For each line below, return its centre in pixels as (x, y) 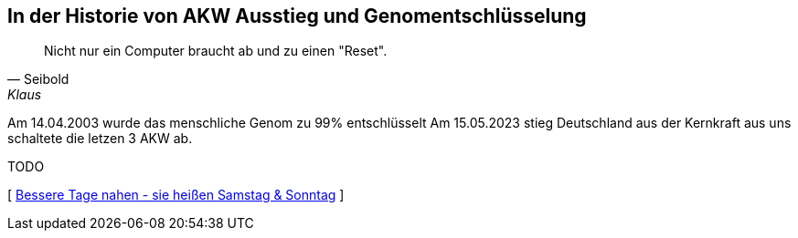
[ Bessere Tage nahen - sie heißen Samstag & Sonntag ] (176, 195)
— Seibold (38, 79)
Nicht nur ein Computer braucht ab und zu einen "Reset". (216, 51)
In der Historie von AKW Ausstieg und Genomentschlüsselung (297, 16)
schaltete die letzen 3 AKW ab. (100, 139)
